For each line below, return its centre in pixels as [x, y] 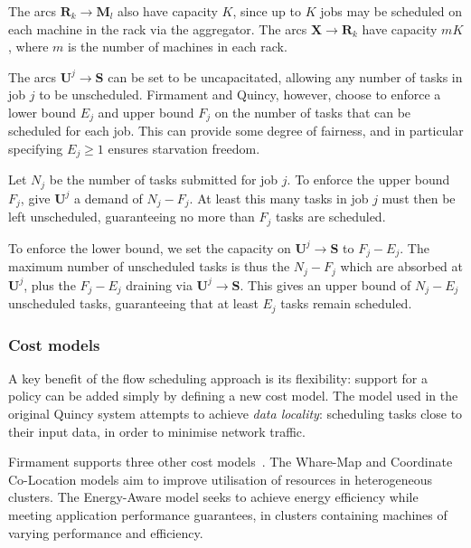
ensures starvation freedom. [184, 149]
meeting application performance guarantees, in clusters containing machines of [228, 515]
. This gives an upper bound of [325, 284]
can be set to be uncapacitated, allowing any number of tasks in [285, 76]
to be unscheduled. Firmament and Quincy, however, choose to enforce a [240, 94]
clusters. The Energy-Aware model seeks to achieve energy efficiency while [213, 497]
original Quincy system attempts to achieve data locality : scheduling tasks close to [235, 414]
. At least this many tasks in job [279, 198]
